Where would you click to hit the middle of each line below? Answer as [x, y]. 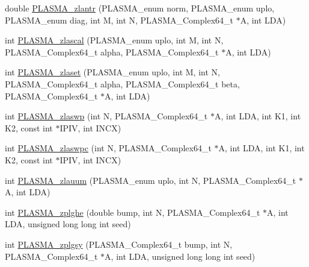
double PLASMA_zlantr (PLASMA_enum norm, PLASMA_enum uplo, [140, 8]
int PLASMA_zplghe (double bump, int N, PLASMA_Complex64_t [133, 212]
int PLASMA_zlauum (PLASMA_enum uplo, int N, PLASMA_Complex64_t [151, 180]
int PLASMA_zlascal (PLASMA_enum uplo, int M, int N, [114, 40]
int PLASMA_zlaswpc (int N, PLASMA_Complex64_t [108, 148]
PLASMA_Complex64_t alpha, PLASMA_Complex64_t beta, [122, 83]
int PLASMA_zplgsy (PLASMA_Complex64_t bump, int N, [119, 244]
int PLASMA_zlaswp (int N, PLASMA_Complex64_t [106, 116]
